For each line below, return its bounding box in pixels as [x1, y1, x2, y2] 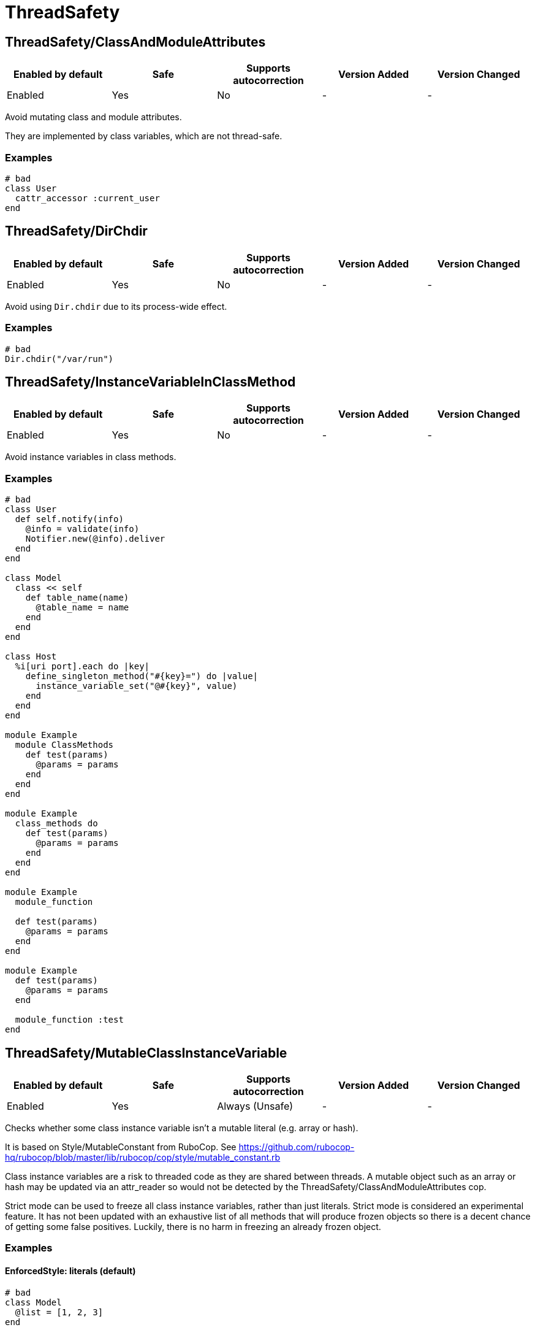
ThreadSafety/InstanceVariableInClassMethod [5, 374, 296, 390]
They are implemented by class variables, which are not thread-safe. [5, 131, 283, 142]
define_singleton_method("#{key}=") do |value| [25, 671, 259, 682]
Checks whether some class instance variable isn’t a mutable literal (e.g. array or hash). [5, 1122, 359, 1133]
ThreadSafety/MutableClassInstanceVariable [5, 1045, 287, 1061]
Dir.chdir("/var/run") [5, 353, 114, 364]
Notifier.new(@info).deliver [25, 534, 165, 544]
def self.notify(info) [15, 514, 124, 525]
